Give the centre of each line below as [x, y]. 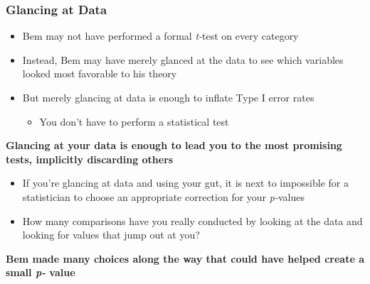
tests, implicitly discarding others [90, 159]
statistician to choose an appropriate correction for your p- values [163, 196]
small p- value [41, 272]
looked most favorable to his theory [100, 73]
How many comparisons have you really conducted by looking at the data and [192, 220]
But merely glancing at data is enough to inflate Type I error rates [168, 97]
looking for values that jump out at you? [111, 235]
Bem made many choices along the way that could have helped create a [185, 258]
